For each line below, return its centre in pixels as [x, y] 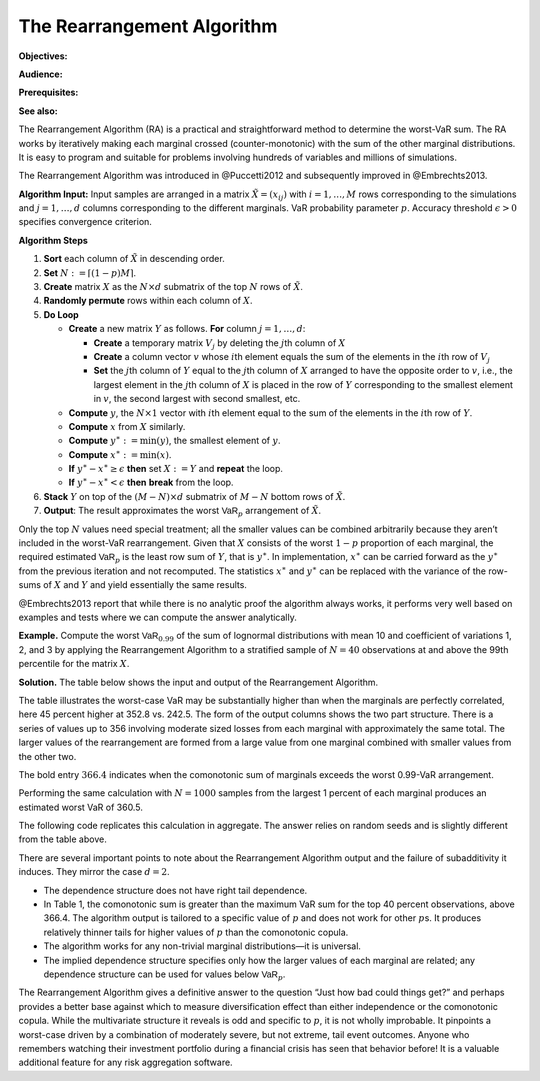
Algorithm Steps [53, 240]
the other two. [47, 756]
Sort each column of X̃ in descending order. [134, 259]
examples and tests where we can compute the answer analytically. [157, 617]
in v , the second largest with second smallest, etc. [197, 399]
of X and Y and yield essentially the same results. [145, 585]
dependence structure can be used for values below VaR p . [164, 975]
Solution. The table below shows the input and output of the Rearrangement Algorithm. [198, 682]
